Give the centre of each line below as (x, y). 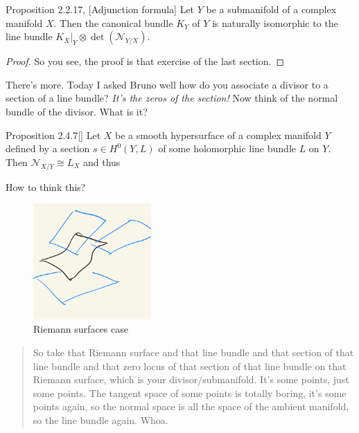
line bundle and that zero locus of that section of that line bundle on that (190, 366)
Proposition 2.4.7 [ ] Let (53, 135)
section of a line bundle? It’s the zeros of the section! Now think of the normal (172, 98)
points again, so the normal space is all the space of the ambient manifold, (191, 406)
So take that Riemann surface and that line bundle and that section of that (193, 352)
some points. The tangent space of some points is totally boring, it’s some (190, 393)
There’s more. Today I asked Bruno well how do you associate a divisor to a (167, 84)
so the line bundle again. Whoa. (100, 420)
